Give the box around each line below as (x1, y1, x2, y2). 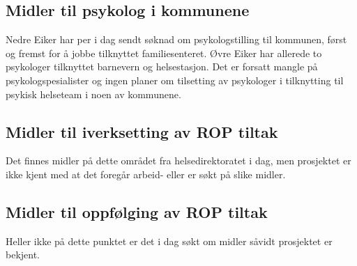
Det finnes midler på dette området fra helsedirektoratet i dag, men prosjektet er (6, 153, 351, 168)
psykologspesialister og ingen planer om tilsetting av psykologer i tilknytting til (6, 72, 344, 87)
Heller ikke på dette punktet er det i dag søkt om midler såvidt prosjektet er (6, 233, 333, 248)
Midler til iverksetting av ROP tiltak (6, 120, 278, 142)
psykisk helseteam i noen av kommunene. (6, 86, 181, 101)
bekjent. (6, 247, 40, 262)
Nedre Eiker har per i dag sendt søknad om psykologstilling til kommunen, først (6, 32, 347, 47)
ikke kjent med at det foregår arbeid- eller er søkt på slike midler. (6, 166, 286, 181)
